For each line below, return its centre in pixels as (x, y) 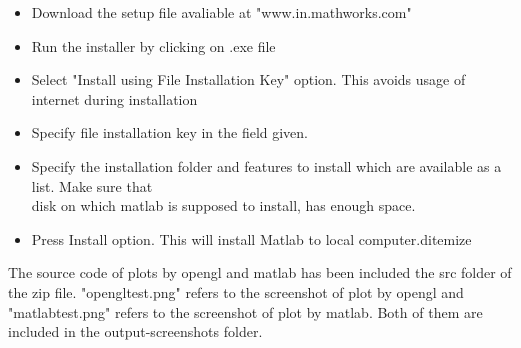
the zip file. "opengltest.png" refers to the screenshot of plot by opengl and (236, 291)
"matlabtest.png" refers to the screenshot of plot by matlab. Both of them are (245, 311)
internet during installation (114, 98)
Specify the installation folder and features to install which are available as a (266, 165)
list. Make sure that (92, 185)
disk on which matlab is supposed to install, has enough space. (223, 205)
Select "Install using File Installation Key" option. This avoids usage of (248, 79)
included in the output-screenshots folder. (135, 331)
